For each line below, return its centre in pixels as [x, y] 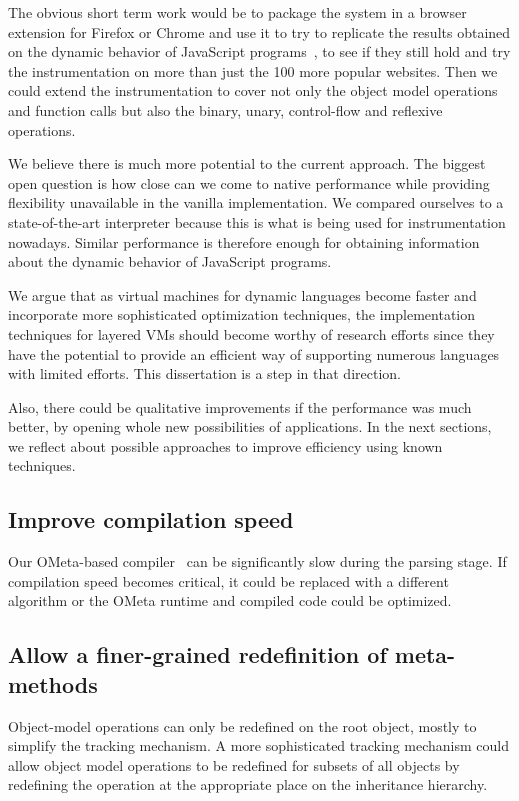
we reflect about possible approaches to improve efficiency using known [225, 445]
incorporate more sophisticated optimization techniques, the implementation [242, 314]
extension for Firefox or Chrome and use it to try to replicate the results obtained [259, 31]
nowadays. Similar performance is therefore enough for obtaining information [244, 241]
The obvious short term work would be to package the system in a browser [237, 12]
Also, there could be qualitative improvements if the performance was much [240, 406]
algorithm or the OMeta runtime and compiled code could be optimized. [230, 600]
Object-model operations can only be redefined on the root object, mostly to [242, 725]
